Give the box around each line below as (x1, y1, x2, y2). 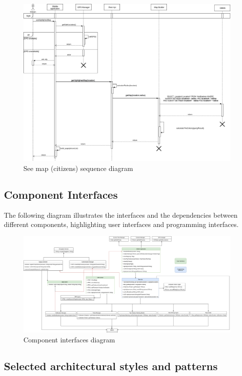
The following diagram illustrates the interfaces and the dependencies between (4, 209, 238, 220)
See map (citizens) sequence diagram (23, 163, 133, 173)
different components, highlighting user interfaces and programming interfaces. (4, 219, 239, 229)
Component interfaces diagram (23, 334, 115, 344)
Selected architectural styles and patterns (4, 358, 218, 373)
